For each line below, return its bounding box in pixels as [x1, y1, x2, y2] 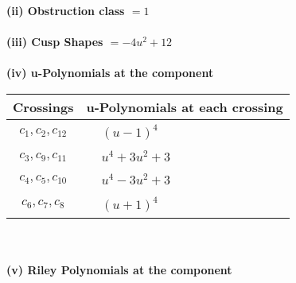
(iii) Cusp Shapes [6, 33, 103, 50]
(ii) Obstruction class [6, 2, 125, 18]
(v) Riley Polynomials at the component [6, 262, 232, 278]
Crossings [13, 97, 74, 116]
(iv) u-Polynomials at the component [6, 64, 214, 81]
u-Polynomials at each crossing [86, 97, 283, 116]
